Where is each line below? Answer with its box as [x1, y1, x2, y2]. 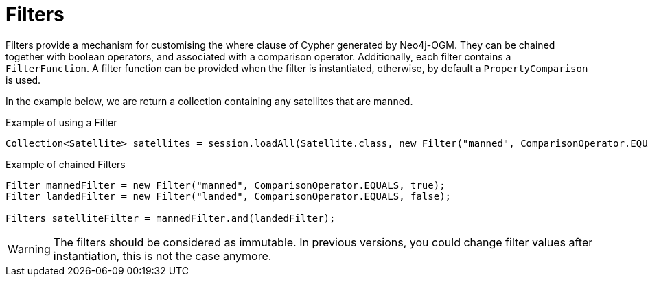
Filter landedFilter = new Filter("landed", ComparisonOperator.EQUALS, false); [5, 190, 452, 202]
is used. [5, 73, 41, 86]
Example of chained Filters [5, 158, 126, 170]
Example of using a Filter [5, 116, 117, 128]
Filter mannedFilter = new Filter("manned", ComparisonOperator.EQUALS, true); [5, 179, 445, 191]
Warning [8, 242, 51, 256]
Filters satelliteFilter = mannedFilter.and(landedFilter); [5, 212, 336, 224]
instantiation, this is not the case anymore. [53, 248, 272, 263]
